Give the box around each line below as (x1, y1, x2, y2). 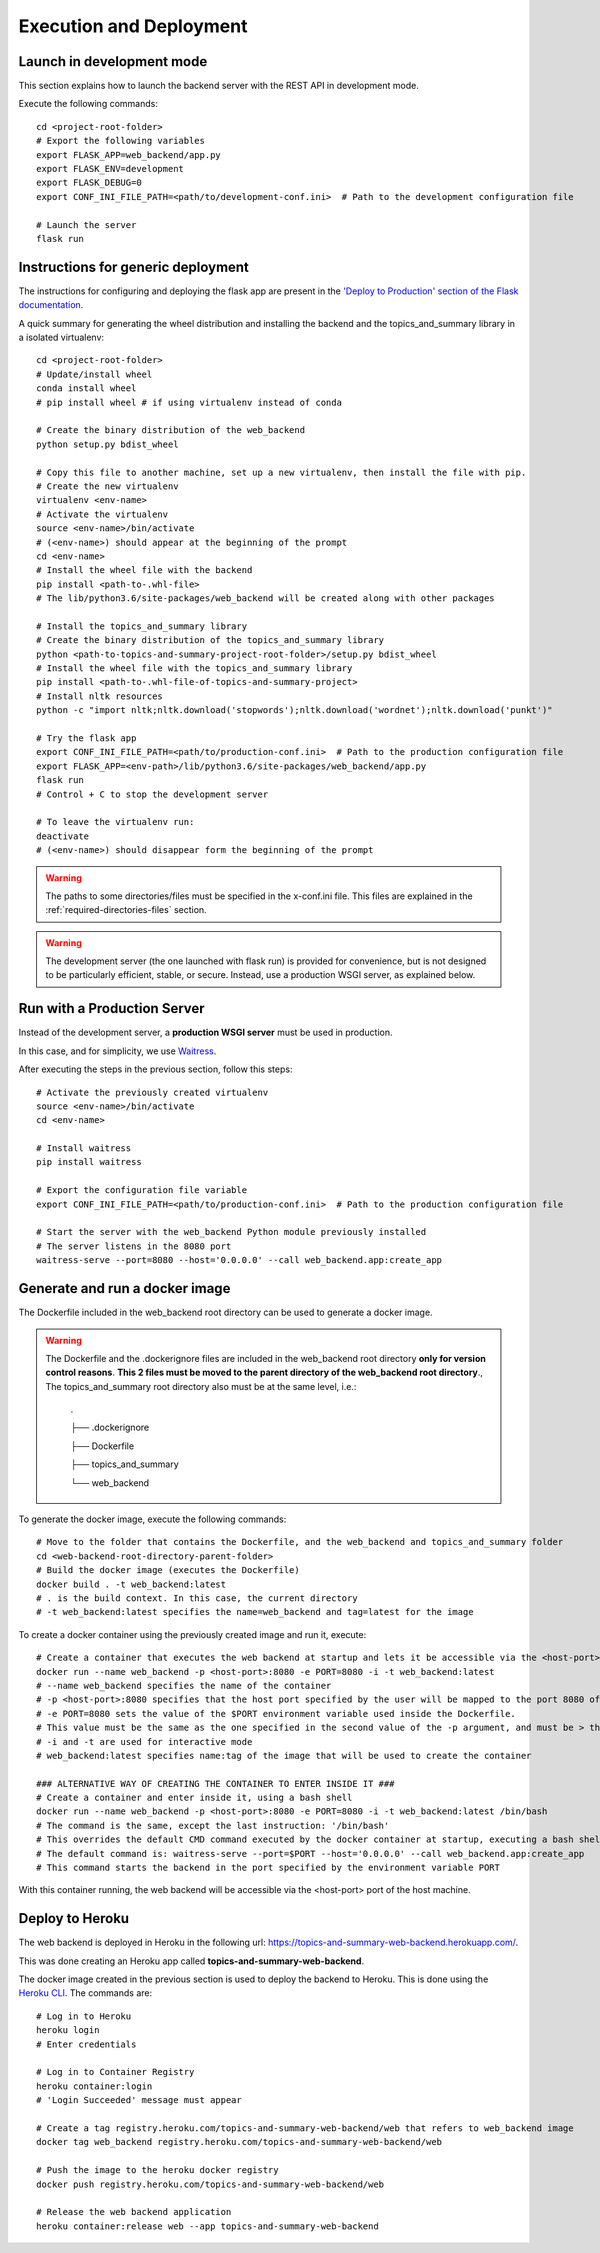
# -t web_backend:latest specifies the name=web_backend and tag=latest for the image (36, 1606, 474, 1618)
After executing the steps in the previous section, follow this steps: (18, 1063, 293, 1075)
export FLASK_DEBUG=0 (36, 177, 142, 189)
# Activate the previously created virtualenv (36, 1086, 269, 1098)
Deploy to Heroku (18, 1910, 130, 1927)
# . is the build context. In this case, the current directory (36, 1592, 359, 1604)
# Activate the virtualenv (36, 508, 169, 520)
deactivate (36, 830, 90, 842)
